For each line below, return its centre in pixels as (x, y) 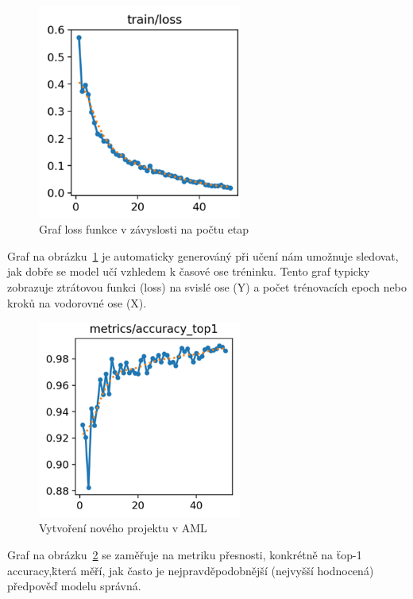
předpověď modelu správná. (74, 586)
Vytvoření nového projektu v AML (123, 528)
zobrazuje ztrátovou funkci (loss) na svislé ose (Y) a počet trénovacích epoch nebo (207, 286)
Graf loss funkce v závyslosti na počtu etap (144, 229)
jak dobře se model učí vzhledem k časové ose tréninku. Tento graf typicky (189, 271)
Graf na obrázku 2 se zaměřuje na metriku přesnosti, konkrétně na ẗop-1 (185, 555)
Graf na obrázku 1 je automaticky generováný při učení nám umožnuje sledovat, (203, 255)
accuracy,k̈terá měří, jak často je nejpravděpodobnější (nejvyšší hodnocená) (191, 570)
